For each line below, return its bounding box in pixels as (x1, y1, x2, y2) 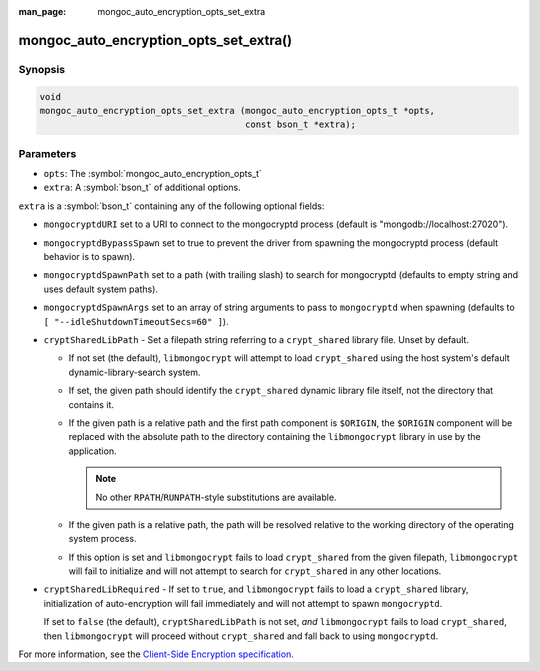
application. (68, 445, 117, 457)
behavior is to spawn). (43, 251, 135, 263)
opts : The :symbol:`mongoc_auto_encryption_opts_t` (43, 168, 262, 180)
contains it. (68, 398, 115, 410)
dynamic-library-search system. (68, 366, 201, 378)
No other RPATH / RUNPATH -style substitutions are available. (95, 491, 337, 503)
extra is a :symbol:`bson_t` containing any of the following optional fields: (18, 200, 325, 212)
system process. (68, 533, 137, 545)
